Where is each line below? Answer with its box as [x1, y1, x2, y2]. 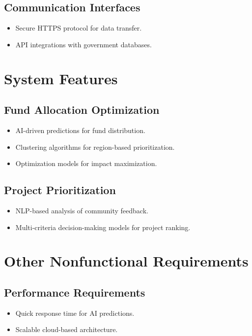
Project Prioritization [4, 182, 116, 198]
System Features [4, 68, 118, 88]
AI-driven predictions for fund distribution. [15, 125, 145, 135]
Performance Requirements [4, 284, 145, 300]
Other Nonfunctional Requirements [4, 251, 249, 271]
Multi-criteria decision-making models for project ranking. [15, 222, 191, 232]
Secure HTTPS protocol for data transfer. [15, 23, 142, 33]
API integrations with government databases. [15, 39, 152, 49]
